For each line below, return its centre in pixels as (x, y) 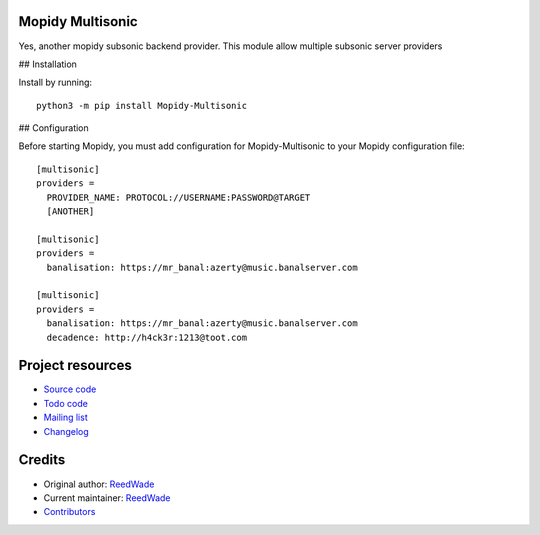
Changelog (66, 431)
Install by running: (55, 82)
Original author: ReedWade (99, 484)
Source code (70, 389)
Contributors (69, 512)
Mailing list (66, 417)
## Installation (47, 64)
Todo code (66, 403)
